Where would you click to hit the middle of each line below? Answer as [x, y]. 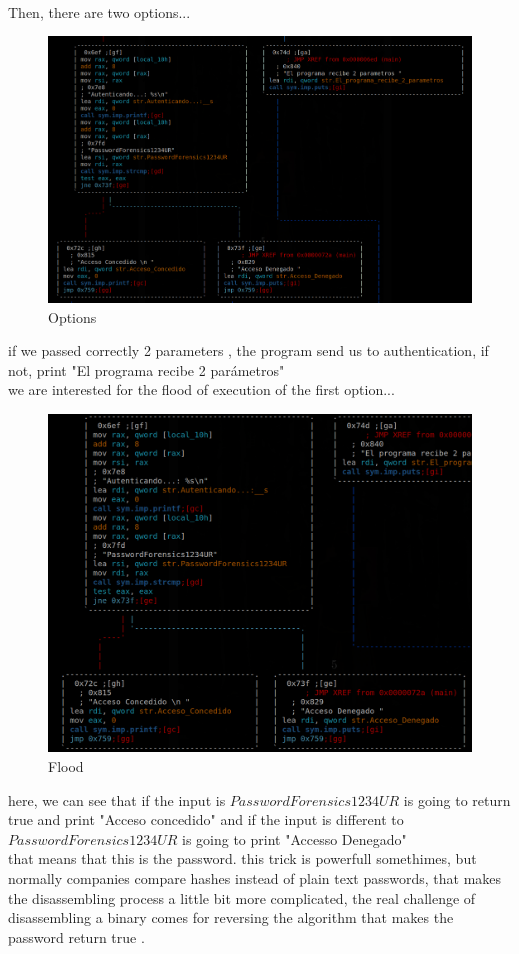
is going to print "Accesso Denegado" [294, 838]
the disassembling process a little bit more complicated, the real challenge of [242, 897]
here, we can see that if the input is [117, 799]
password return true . [76, 936]
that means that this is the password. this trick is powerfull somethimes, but [242, 858]
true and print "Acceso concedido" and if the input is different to [206, 819]
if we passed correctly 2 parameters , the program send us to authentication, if [248, 350]
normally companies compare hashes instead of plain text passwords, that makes [255, 877]
